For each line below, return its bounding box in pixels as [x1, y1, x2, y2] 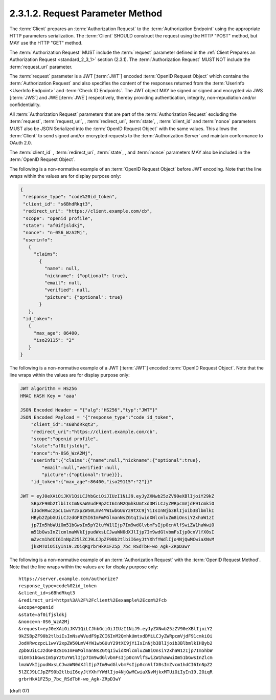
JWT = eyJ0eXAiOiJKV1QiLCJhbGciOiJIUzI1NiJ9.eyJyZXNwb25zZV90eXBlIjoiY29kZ [20, 493, 215, 499]
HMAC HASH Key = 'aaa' [20, 393, 77, 399]
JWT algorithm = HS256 [20, 386, 77, 392]
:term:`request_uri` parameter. [9, 64, 73, 70]
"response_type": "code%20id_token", [23, 194, 118, 200]
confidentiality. [9, 101, 41, 108]
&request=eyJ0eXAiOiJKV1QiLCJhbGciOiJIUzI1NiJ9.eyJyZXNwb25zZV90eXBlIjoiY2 [18, 626, 213, 632]
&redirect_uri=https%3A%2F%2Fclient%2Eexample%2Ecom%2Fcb [18, 597, 167, 603]
